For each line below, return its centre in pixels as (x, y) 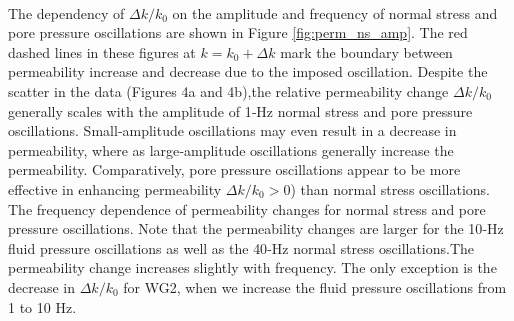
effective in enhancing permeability (115, 188)
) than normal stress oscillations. (390, 188)
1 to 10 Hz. (42, 306)
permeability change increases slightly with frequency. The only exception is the (252, 267)
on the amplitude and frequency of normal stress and (335, 12)
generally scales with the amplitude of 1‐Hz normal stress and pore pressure (240, 110)
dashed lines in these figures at (102, 51)
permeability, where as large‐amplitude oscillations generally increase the (231, 149)
